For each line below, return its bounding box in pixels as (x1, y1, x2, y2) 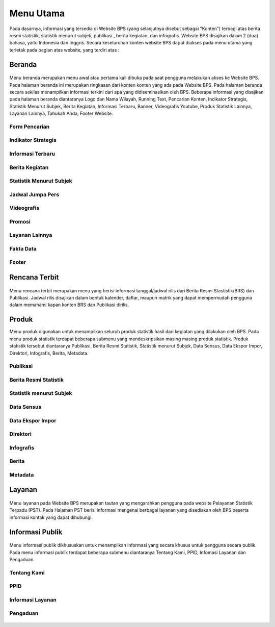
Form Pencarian (9, 123, 50, 130)
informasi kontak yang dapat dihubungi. (9, 514, 93, 520)
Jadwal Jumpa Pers (9, 191, 60, 198)
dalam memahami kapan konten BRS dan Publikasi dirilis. (9, 302, 129, 308)
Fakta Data (9, 245, 37, 252)
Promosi (9, 218, 31, 225)
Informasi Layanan (9, 596, 57, 603)
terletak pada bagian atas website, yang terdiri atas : (9, 46, 120, 53)
